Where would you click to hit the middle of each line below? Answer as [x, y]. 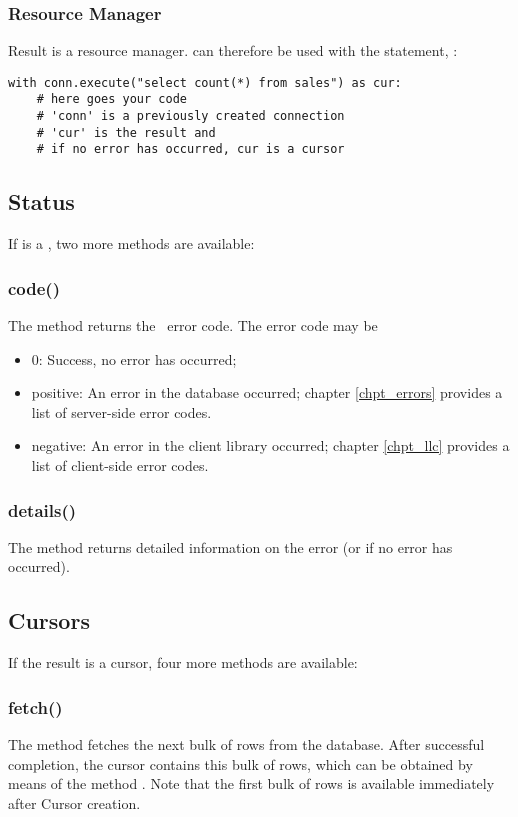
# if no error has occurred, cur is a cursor [190, 149]
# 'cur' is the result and [126, 132]
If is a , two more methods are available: [131, 243]
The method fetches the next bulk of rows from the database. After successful [246, 744]
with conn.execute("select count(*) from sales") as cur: [205, 82]
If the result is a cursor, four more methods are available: [183, 662]
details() [42, 509]
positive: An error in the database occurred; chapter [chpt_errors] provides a [267, 392]
